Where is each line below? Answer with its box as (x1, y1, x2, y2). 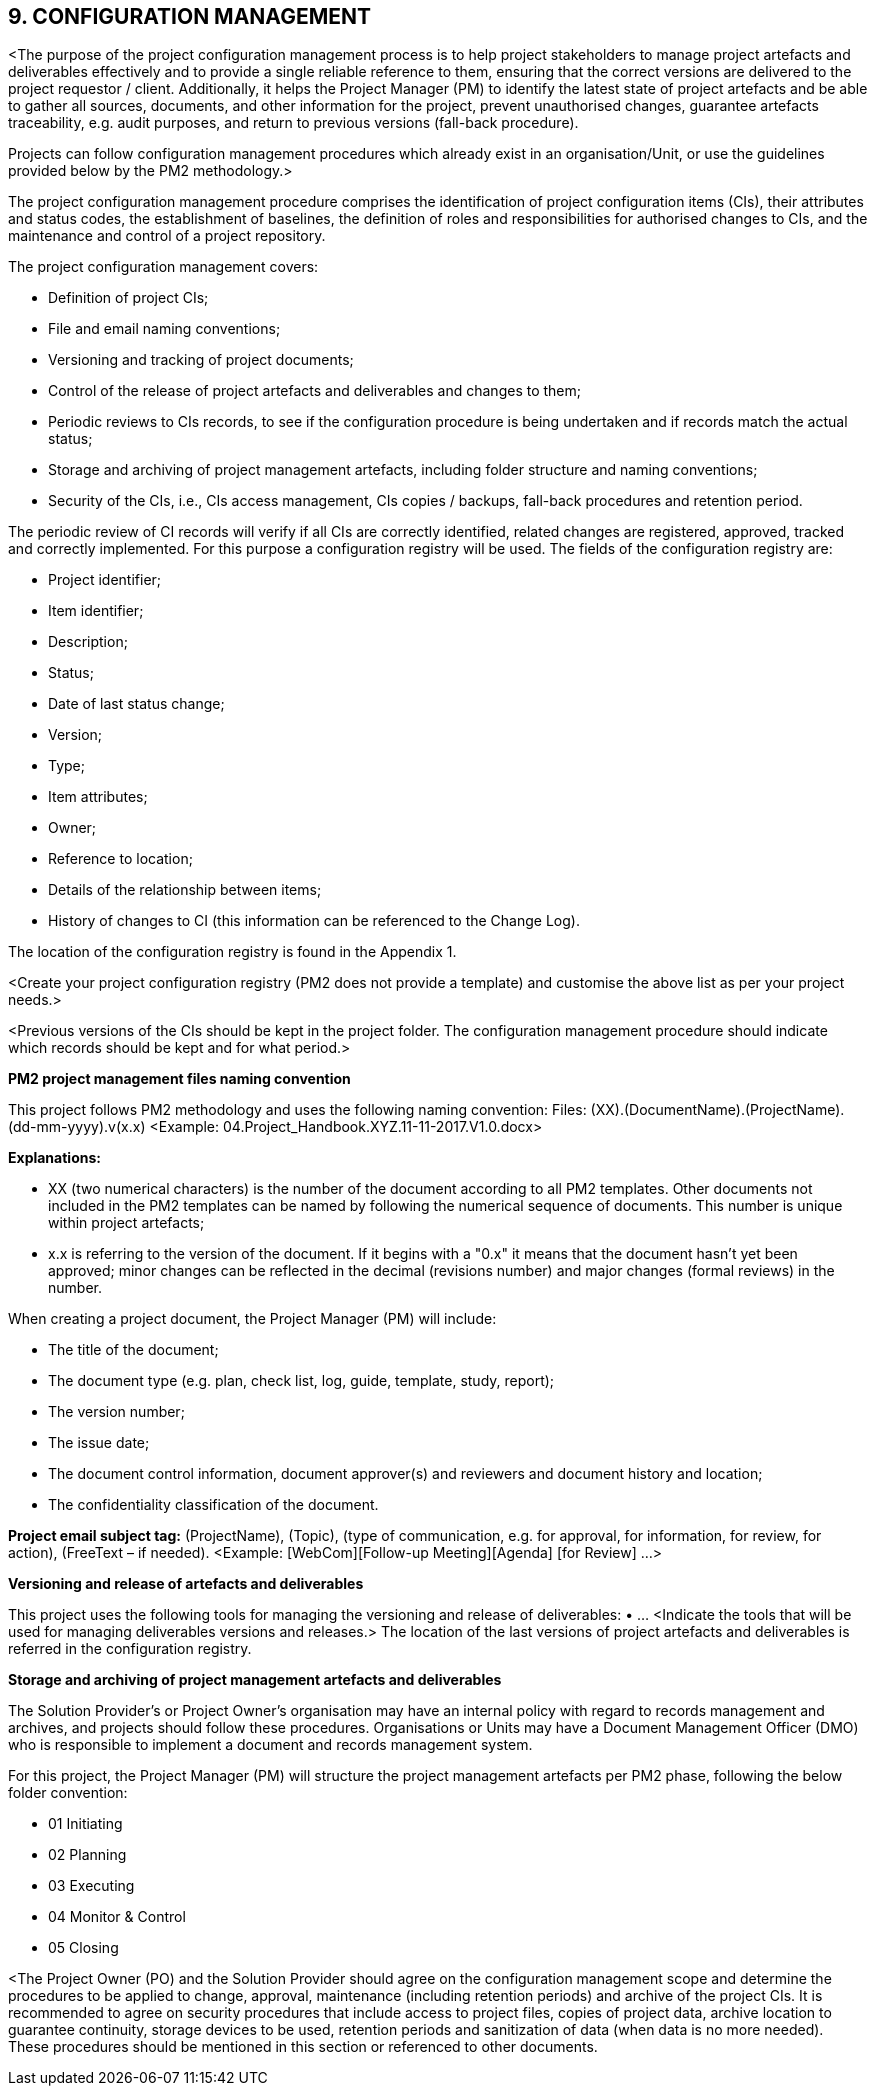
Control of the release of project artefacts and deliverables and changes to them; (48, 382, 581, 400)
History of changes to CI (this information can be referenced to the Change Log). (48, 912, 580, 930)
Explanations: (8, 1149, 101, 1167)
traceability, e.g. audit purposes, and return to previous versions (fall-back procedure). (8, 114, 579, 132)
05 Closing (48, 1939, 119, 1957)
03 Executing (48, 1877, 135, 1895)
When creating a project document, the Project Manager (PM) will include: (8, 1310, 497, 1328)
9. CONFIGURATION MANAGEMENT (8, 4, 372, 29)
